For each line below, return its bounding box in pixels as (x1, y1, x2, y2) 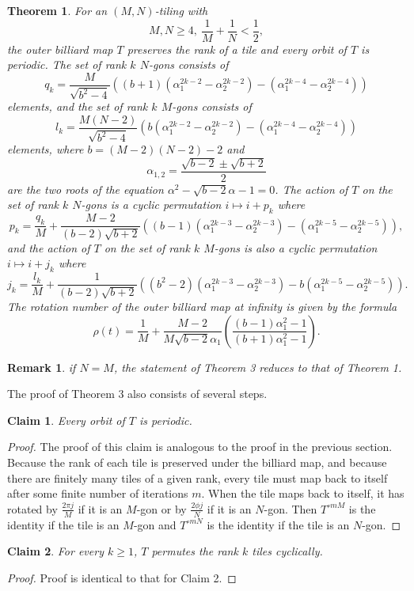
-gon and (133, 516, 177, 532)
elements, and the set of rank (7, 98, 148, 115)
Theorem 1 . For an (7, 2, 108, 18)
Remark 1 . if (7, 358, 76, 375)
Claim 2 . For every (7, 543, 104, 559)
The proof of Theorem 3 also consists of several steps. (7, 385, 268, 402)
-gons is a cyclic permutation (81, 196, 222, 213)
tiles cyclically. (252, 543, 323, 559)
